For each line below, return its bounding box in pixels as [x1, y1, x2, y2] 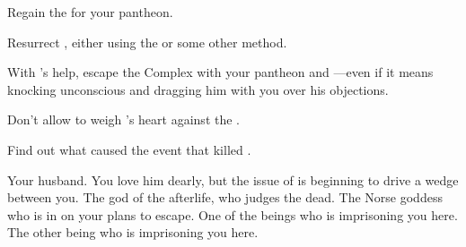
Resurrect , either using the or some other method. [7, 32, 287, 51]
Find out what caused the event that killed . [7, 140, 251, 158]
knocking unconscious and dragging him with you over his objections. [7, 80, 389, 98]
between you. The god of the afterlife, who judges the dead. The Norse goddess [7, 188, 443, 207]
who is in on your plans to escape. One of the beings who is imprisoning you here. [7, 205, 458, 224]
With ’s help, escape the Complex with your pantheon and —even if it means [7, 63, 434, 81]
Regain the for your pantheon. [7, 3, 173, 21]
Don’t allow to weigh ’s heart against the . [7, 110, 240, 129]
